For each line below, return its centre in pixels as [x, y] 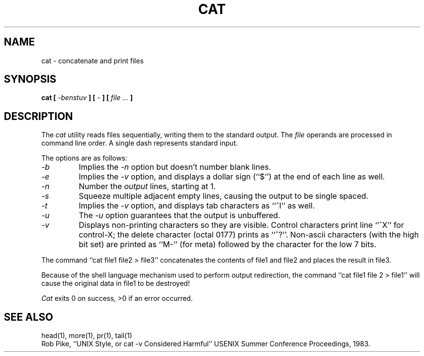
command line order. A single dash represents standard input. [140, 143]
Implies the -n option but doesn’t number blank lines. [175, 167]
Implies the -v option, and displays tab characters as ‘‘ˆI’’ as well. [197, 206]
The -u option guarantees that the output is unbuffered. [179, 215]
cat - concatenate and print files [92, 60]
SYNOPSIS [30, 79]
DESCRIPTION [38, 116]
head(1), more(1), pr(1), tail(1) [87, 336]
